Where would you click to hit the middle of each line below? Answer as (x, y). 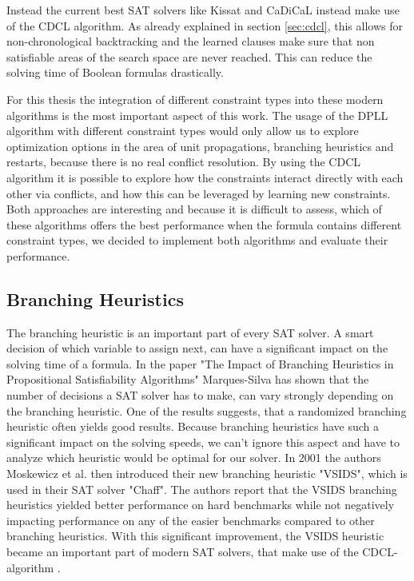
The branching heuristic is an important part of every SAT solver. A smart (190, 332)
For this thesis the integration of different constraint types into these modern (195, 99)
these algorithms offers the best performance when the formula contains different (204, 224)
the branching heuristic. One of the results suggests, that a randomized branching (207, 410)
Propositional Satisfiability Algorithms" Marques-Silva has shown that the (188, 379)
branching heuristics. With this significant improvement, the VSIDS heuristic (195, 536)
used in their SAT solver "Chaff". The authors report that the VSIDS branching (202, 489)
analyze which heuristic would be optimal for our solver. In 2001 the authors (194, 458)
